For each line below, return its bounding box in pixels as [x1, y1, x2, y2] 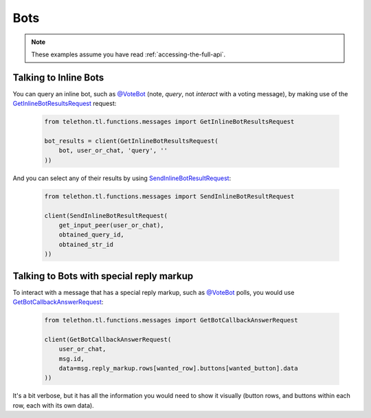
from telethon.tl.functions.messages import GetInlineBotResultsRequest [44, 118, 295, 126]
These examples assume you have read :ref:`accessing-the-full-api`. [31, 50, 226, 58]
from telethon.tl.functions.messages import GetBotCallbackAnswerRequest [44, 316, 298, 324]
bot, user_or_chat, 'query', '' [58, 146, 168, 155]
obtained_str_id [58, 241, 113, 248]
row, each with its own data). [12, 401, 94, 409]
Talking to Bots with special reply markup [12, 270, 194, 282]
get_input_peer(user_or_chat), [58, 221, 164, 229]
